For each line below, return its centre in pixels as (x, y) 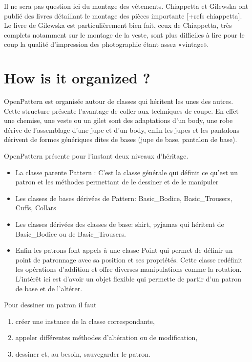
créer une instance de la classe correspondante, (85, 321)
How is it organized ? (77, 78)
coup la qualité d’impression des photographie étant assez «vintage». (106, 44)
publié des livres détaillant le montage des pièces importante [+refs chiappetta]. (123, 15)
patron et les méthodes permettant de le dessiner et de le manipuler (117, 182)
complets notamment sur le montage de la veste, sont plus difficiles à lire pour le (124, 34)
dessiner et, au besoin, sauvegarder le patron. (83, 353)
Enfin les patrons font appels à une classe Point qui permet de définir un (124, 250)
